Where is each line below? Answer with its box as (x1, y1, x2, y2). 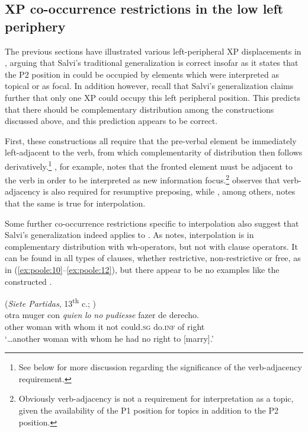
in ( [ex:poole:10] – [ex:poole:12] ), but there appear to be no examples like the (5, 263, 280, 275)
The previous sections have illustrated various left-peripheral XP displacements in (5, 45, 301, 57)
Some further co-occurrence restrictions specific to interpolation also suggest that (5, 217, 299, 229)
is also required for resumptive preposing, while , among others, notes (43, 185, 296, 198)
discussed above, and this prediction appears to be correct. (5, 115, 218, 127)
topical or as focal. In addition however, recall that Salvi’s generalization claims (5, 80, 294, 92)
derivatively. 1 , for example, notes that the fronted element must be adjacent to (5, 158, 293, 172)
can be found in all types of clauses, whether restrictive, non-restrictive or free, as (5, 252, 301, 264)
